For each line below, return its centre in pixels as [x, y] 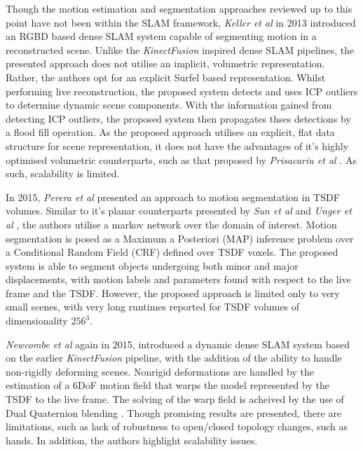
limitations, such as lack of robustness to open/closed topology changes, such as [177, 426]
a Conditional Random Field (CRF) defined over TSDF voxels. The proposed [172, 252]
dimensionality [37, 321]
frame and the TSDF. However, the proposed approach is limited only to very [173, 293]
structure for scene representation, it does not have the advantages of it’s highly [177, 145]
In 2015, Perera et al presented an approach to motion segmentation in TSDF [173, 197]
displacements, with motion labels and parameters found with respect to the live [178, 279]
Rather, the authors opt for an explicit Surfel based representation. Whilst [166, 77]
